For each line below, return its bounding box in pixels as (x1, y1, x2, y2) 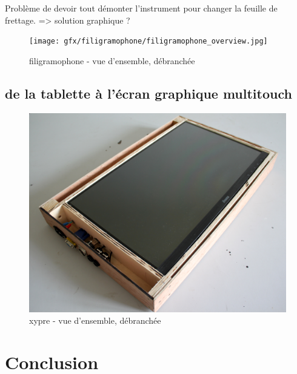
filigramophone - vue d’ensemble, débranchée (29, 54, 195, 67)
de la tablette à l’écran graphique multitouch (5, 84, 292, 102)
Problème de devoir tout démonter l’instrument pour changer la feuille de (5, 2, 278, 14)
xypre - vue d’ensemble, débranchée (29, 314, 161, 327)
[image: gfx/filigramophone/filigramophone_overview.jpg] (29, 37, 268, 46)
